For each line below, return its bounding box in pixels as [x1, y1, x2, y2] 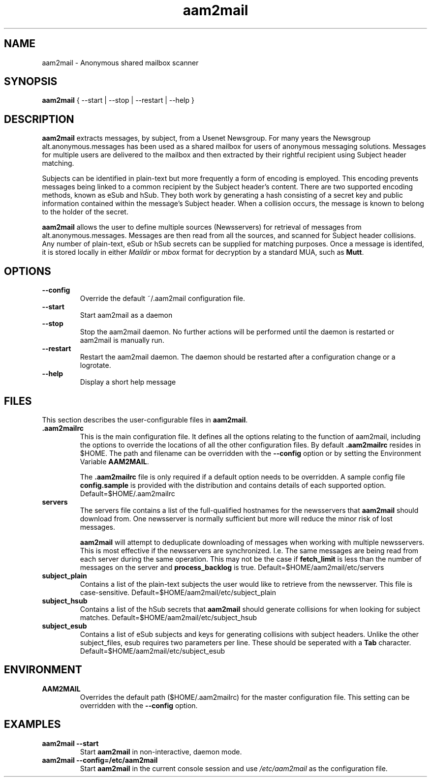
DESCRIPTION [4, 113, 74, 125]
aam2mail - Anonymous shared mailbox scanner [42, 58, 199, 67]
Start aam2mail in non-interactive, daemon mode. [80, 747, 242, 756]
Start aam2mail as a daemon [80, 311, 173, 320]
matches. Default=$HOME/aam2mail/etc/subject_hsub [80, 613, 257, 622]
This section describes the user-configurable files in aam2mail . [42, 415, 248, 424]
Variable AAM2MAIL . [80, 457, 149, 466]
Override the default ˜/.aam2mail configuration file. [80, 294, 246, 303]
